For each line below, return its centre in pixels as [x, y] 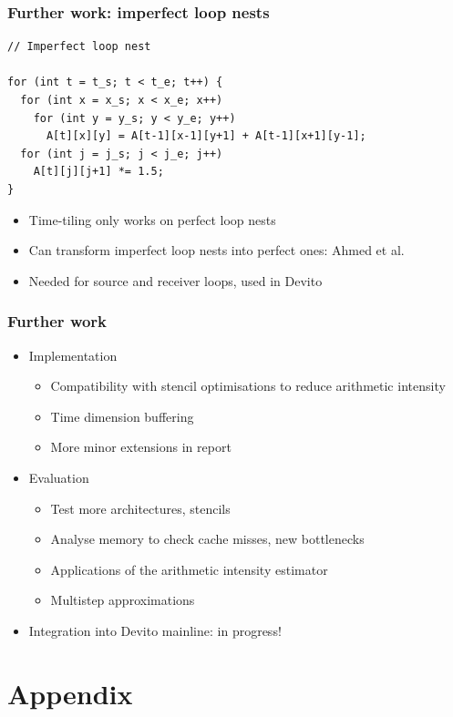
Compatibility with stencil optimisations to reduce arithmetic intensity [248, 386]
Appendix [70, 693]
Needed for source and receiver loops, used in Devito [175, 280]
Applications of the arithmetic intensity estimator [189, 569]
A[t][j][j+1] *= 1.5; [98, 172]
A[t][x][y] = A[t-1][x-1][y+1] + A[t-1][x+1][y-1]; [206, 136]
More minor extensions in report [141, 447]
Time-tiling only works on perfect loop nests [152, 219]
